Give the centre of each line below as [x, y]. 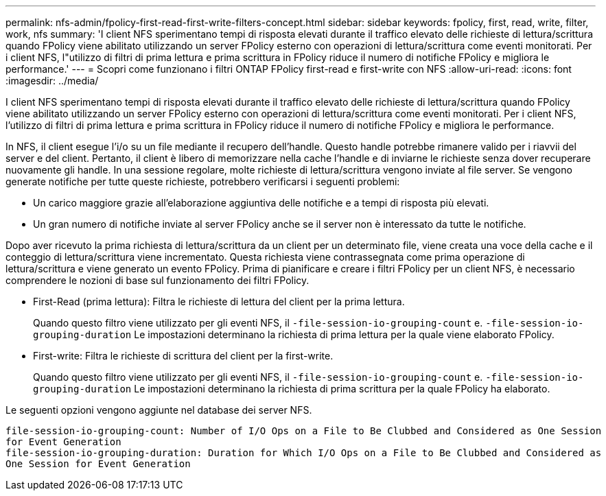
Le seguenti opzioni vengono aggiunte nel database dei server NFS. [159, 410]
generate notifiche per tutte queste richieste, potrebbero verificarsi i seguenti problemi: [203, 181]
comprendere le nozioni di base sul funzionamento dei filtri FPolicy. [158, 280]
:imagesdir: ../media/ [52, 81]
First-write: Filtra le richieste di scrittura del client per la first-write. [183, 356]
